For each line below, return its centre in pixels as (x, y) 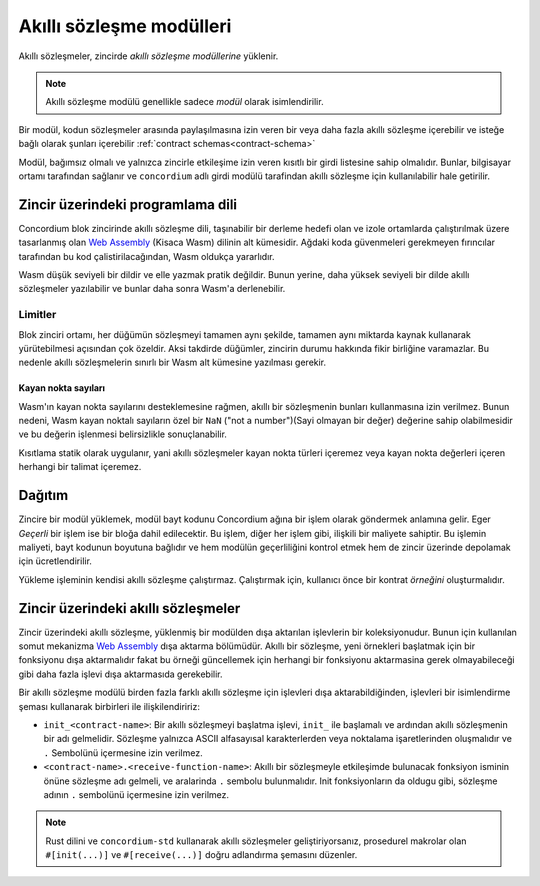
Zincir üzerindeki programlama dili (128, 204)
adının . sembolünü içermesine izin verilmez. (136, 794)
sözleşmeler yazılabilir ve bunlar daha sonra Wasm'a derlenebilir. (152, 289)
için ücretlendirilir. (55, 561)
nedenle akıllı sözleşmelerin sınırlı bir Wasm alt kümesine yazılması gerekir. (172, 362)
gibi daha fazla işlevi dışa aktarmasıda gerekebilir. (121, 674)
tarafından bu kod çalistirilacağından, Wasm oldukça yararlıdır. (146, 256)
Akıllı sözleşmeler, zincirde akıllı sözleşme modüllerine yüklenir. (148, 56)
